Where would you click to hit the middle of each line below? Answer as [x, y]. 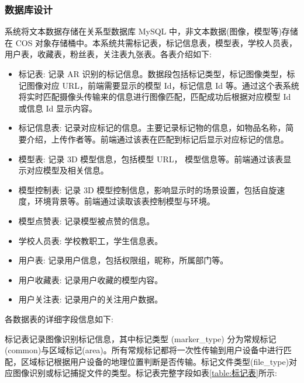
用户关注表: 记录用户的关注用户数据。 [91, 299]
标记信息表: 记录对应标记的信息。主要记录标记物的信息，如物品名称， [152, 128]
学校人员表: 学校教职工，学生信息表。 [91, 240]
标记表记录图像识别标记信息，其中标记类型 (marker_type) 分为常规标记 [141, 338]
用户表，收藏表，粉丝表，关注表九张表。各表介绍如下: [108, 54]
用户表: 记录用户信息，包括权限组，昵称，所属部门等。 [123, 260]
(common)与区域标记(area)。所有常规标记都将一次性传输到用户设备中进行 [144, 350]
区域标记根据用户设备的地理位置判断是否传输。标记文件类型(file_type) [155, 361]
